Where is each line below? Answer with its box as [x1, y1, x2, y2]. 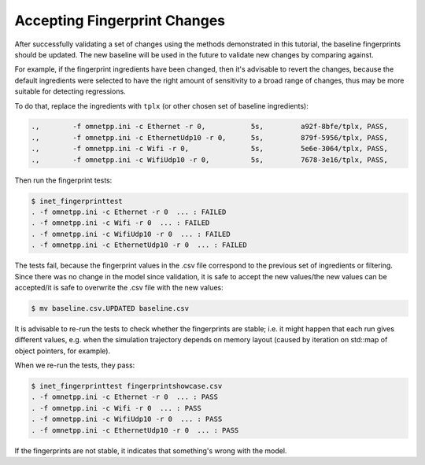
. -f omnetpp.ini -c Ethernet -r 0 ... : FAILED [31, 208, 227, 216]
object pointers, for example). [14, 346, 110, 356]
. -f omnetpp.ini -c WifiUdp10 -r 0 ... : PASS [31, 415, 223, 424]
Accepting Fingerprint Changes [14, 12, 226, 29]
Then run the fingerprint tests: [14, 175, 113, 185]
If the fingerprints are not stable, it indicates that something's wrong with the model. [14, 445, 287, 456]
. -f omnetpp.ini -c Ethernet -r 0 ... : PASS [31, 393, 218, 401]
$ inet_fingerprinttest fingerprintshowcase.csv [31, 382, 223, 391]
